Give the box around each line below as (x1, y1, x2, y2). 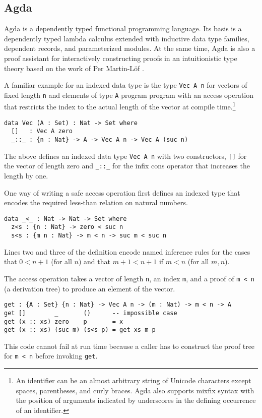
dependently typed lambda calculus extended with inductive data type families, (4, 33, 249, 43)
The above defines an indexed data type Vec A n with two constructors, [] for (4, 150, 247, 161)
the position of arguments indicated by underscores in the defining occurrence (16, 395, 256, 405)
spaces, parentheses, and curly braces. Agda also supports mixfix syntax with (16, 385, 254, 395)
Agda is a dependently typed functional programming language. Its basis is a (4, 23, 242, 34)
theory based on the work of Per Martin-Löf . (4, 63, 144, 73)
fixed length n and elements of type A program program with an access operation (4, 89, 254, 100)
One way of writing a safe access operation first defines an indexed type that (4, 187, 240, 198)
